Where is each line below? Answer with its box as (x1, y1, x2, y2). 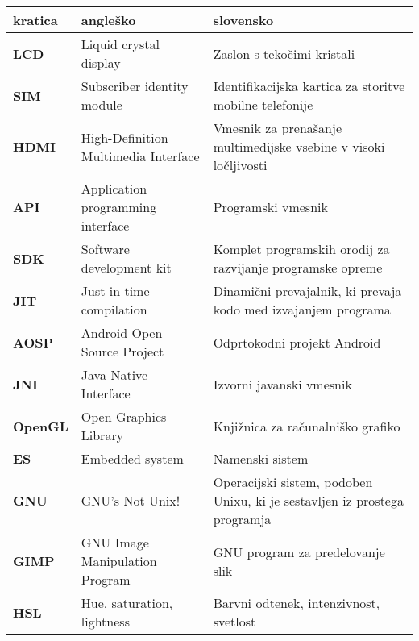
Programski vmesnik (213, 198, 328, 216)
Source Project (81, 342, 164, 360)
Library (81, 426, 124, 444)
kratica (13, 10, 58, 29)
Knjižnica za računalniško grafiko (213, 416, 400, 435)
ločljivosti (213, 156, 268, 174)
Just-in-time (81, 281, 150, 300)
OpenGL (13, 416, 68, 435)
